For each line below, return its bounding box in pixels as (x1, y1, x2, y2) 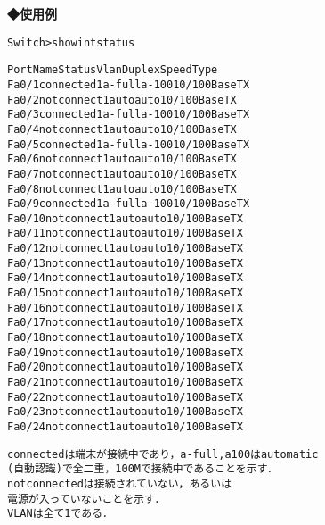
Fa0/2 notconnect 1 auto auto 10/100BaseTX (7, 93, 237, 106)
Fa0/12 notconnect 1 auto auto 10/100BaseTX (7, 242, 243, 255)
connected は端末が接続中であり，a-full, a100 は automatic (7, 447, 319, 461)
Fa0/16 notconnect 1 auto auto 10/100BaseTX (7, 301, 243, 314)
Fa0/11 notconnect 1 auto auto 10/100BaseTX (7, 227, 243, 240)
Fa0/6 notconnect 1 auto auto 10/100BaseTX (7, 153, 237, 166)
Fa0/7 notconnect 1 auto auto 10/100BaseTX (7, 167, 237, 180)
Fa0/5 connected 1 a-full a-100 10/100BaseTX (7, 137, 250, 151)
